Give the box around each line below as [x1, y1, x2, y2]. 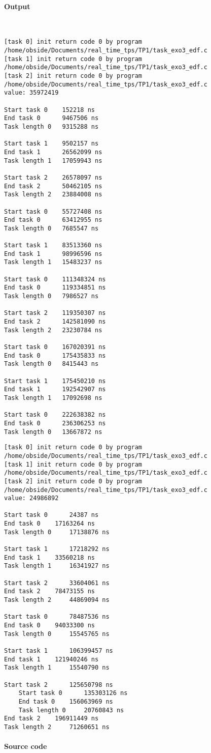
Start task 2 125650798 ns [4, 681, 113, 688]
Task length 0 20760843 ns [18, 706, 124, 714]
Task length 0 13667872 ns [4, 428, 102, 436]
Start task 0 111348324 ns [4, 275, 106, 283]
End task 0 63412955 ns [4, 216, 102, 224]
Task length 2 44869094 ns [4, 596, 110, 604]
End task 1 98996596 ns [4, 250, 102, 257]
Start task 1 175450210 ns [4, 377, 106, 385]
